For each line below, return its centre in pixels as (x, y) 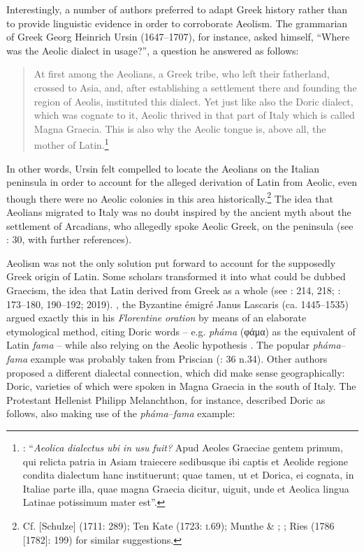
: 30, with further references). (69, 239)
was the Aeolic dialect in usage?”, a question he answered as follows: (153, 50)
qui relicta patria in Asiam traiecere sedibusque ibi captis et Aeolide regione (185, 461)
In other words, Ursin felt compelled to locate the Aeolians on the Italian (163, 168)
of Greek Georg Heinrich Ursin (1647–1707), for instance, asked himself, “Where (178, 37)
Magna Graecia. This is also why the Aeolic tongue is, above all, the (180, 128)
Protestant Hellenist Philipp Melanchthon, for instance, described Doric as (166, 399)
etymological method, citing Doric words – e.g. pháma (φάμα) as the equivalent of (181, 331)
